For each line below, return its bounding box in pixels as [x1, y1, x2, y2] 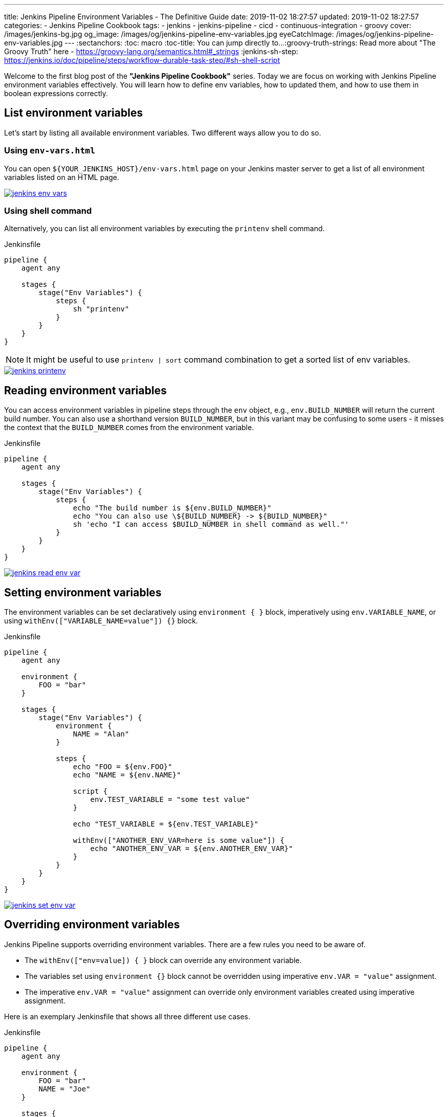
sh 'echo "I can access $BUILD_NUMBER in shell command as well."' [73, 520, 349, 529]
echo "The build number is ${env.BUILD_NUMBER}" [73, 504, 272, 512]
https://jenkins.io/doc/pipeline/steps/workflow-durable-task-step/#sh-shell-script [4, 56, 280, 64]
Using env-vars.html [4, 145, 96, 156]
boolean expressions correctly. [4, 89, 108, 98]
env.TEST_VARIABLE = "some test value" [90, 795, 250, 804]
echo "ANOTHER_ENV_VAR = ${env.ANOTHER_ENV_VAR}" [90, 844, 293, 853]
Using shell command [4, 205, 92, 216]
